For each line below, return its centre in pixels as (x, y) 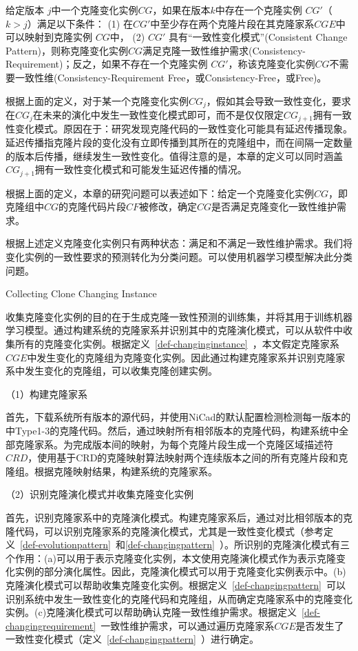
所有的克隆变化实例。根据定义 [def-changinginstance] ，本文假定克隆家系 (177, 344)
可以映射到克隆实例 (49, 37)
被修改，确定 (168, 207)
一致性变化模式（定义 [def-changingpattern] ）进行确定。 (132, 639)
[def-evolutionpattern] (65, 544)
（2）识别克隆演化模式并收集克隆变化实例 (99, 494)
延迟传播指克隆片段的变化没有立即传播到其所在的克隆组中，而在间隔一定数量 (179, 142)
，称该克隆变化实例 (272, 64)
